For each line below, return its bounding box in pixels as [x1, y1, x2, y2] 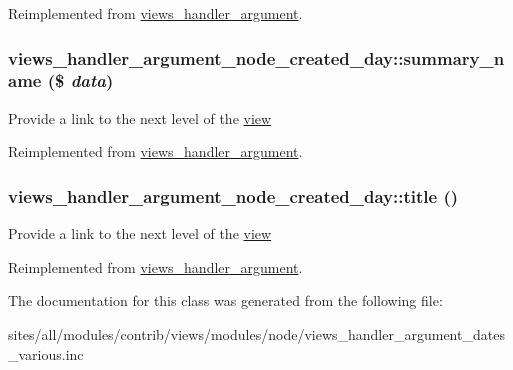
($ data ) [47, 68, 114, 93]
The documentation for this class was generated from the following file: [8, 290, 443, 311]
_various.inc [8, 343, 84, 364]
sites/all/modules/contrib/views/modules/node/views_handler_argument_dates [8, 323, 505, 344]
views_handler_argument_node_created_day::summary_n [8, 45, 505, 70]
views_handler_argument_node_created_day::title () [8, 183, 459, 208]
